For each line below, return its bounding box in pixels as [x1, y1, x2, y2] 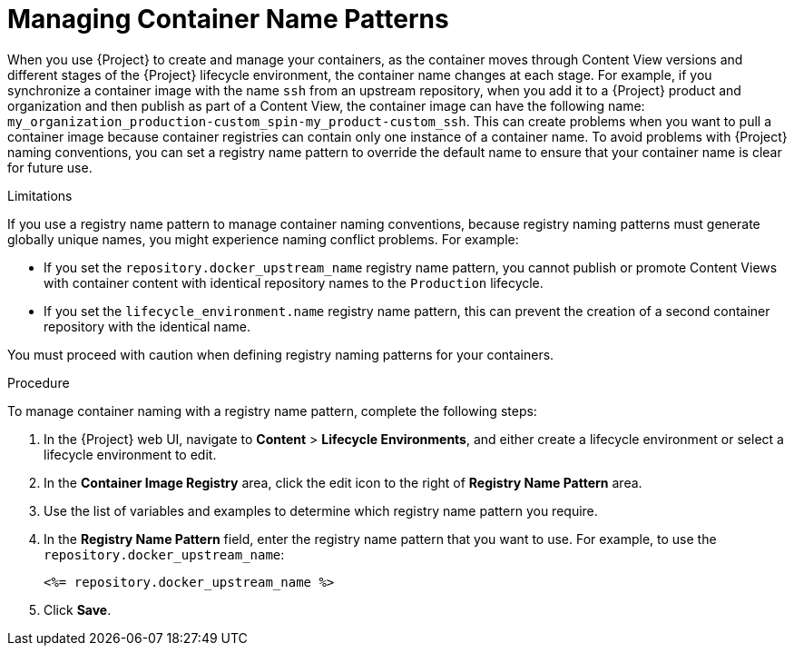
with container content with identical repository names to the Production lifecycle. [44, 274, 544, 291]
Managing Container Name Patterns [7, 4, 449, 35]
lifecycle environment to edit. [44, 446, 217, 462]
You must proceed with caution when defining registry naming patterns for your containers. [7, 346, 554, 362]
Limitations [7, 187, 73, 203]
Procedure [7, 374, 70, 391]
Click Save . [44, 601, 112, 618]
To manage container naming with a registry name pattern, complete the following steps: [7, 402, 537, 419]
